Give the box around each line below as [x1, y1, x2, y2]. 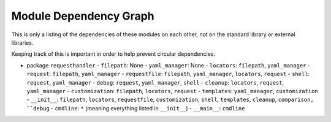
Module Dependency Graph [11, 9, 154, 23]
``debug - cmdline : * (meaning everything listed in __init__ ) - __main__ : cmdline [26, 104, 245, 112]
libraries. [11, 39, 34, 46]
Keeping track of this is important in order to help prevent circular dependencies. [11, 50, 216, 58]
